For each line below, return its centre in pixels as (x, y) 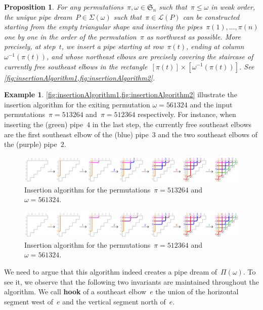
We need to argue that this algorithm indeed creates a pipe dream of (111, 271)
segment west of (29, 301)
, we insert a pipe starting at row (113, 46)
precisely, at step (30, 46)
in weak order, (233, 7)
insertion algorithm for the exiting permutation (77, 104)
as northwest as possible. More (194, 36)
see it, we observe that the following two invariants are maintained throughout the (131, 281)
